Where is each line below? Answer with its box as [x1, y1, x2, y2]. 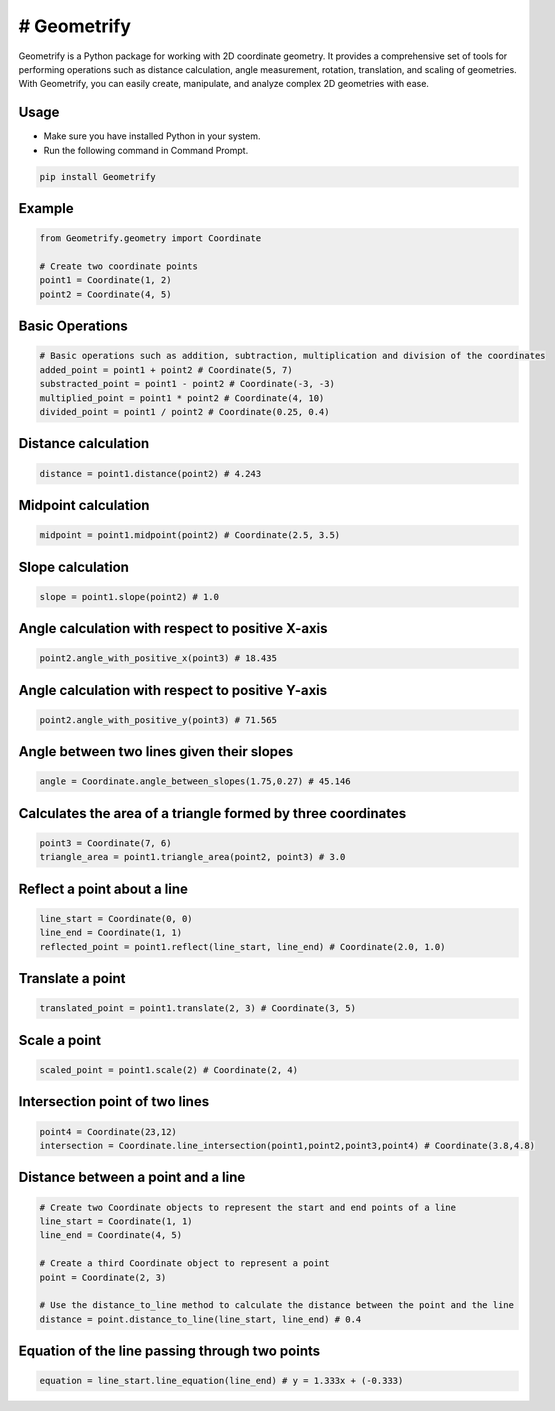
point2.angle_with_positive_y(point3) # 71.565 [39, 714, 277, 725]
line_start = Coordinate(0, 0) [39, 913, 194, 925]
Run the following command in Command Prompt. [43, 144, 249, 156]
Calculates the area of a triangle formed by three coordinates [18, 805, 407, 822]
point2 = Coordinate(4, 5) [39, 288, 172, 300]
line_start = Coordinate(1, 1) [39, 1216, 194, 1227]
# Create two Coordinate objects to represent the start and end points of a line [39, 1201, 457, 1213]
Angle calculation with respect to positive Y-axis [18, 681, 328, 699]
